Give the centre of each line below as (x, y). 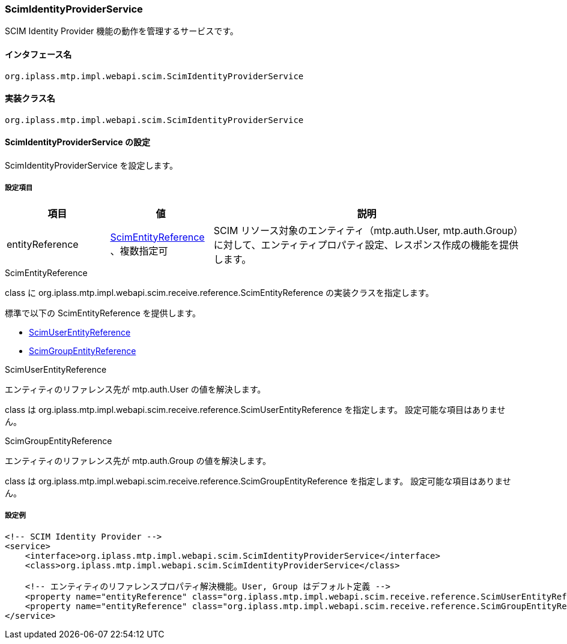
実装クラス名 (30, 98)
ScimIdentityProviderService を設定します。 (92, 166)
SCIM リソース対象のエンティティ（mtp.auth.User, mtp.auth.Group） (366, 230)
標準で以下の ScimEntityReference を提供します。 (103, 313)
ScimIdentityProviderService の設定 (77, 142)
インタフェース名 (38, 54)
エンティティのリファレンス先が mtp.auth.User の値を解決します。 (135, 389)
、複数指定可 (139, 251)
